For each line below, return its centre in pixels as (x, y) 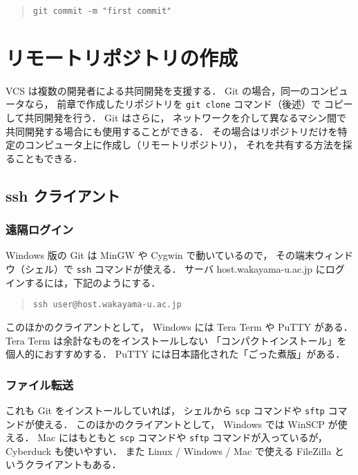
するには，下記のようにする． (93, 282)
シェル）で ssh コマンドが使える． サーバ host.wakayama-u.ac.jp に (175, 269)
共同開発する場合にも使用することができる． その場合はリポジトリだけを (172, 131)
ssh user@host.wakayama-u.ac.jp (107, 305)
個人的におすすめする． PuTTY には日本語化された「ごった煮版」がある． (176, 354)
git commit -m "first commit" (102, 11)
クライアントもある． (73, 464)
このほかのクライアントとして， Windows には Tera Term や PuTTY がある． (179, 326)
